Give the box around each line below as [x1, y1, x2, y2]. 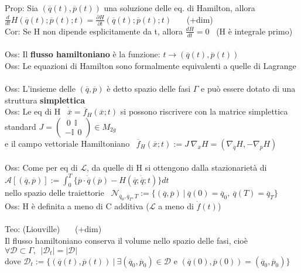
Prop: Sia [5, 2, 39, 13]
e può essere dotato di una [201, 82, 296, 95]
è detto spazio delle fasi [107, 82, 191, 95]
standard [5, 120, 36, 132]
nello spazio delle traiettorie [5, 186, 104, 199]
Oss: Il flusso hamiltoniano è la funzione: [5, 48, 160, 60]
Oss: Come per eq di [5, 161, 78, 174]
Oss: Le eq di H [5, 105, 61, 118]
